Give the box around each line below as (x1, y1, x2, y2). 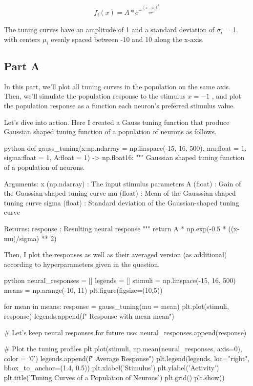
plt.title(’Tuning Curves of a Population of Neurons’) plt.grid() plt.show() (4, 372, 225, 383)
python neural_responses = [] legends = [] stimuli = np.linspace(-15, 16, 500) (4, 275, 236, 285)
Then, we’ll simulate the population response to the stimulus (4, 91, 186, 101)
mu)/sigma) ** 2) (4, 233, 57, 243)
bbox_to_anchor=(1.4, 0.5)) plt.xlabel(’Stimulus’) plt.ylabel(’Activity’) (4, 363, 219, 373)
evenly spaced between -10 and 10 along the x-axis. (51, 34, 204, 44)
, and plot (211, 91, 241, 101)
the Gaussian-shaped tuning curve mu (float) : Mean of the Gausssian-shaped (4, 188, 236, 198)
